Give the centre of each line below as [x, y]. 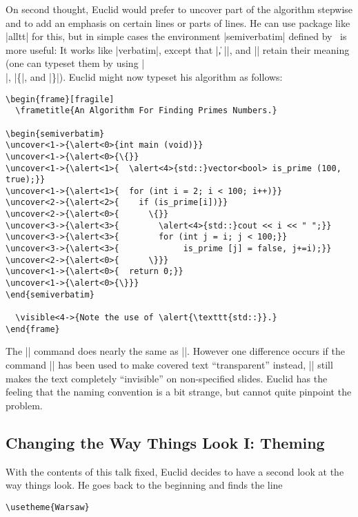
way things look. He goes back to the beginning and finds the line [144, 485]
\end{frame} [33, 329]
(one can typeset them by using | [75, 63]
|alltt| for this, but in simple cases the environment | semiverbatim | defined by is [176, 36]
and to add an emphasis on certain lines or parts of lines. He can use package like [178, 22]
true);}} [26, 180]
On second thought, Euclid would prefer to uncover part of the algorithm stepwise [179, 9]
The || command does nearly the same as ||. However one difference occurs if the [175, 351]
